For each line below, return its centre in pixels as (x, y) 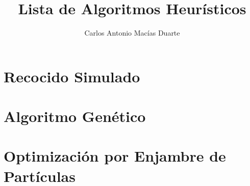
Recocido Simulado (72, 76)
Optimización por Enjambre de (115, 156)
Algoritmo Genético (75, 116)
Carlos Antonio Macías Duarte (132, 33)
